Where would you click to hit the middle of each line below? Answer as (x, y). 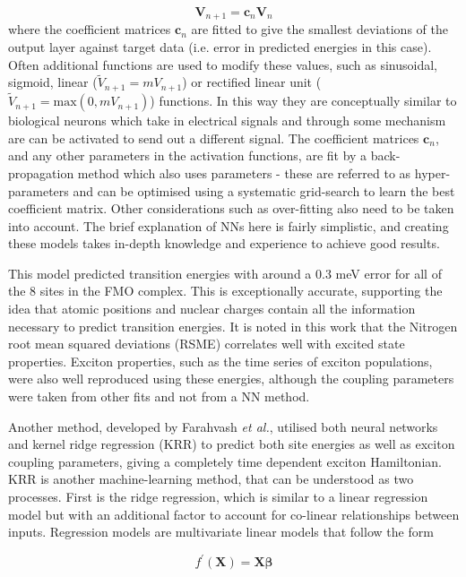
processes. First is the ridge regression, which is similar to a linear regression (218, 496)
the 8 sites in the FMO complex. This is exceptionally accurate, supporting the (225, 291)
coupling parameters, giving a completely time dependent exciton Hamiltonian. (225, 461)
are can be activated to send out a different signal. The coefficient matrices (214, 138)
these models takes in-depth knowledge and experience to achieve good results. (224, 243)
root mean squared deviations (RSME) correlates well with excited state (207, 344)
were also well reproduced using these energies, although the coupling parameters (231, 379)
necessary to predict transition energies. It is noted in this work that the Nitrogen (233, 326)
